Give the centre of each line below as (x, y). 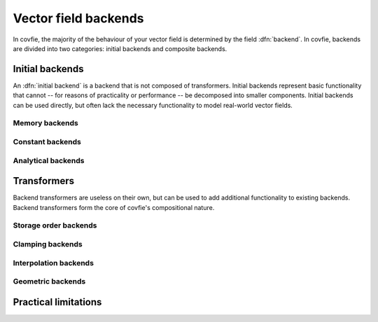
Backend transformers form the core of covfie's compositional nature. (114, 207)
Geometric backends (49, 281)
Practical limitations (57, 302)
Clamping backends (48, 244)
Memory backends (45, 123)
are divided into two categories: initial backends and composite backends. (120, 48)
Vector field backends (78, 18)
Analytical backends (49, 160)
